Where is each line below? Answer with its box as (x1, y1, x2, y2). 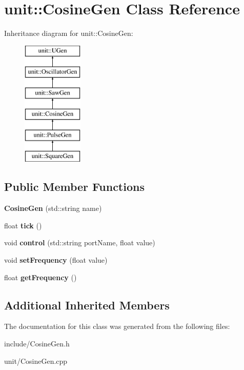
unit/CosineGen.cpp (4, 355, 68, 366)
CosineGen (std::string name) (4, 203, 102, 213)
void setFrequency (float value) (4, 255, 108, 265)
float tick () (4, 220, 42, 230)
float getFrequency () (4, 271, 77, 282)
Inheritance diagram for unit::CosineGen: (4, 28, 133, 38)
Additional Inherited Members (4, 297, 170, 313)
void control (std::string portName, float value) (4, 237, 155, 248)
